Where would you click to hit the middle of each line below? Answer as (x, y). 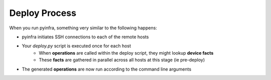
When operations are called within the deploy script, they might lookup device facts (126, 53)
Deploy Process (43, 13)
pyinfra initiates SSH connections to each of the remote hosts (85, 37)
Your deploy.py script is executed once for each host (77, 46)
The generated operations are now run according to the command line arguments (107, 69)
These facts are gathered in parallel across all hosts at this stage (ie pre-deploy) (122, 60)
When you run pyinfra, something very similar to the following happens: (83, 28)
